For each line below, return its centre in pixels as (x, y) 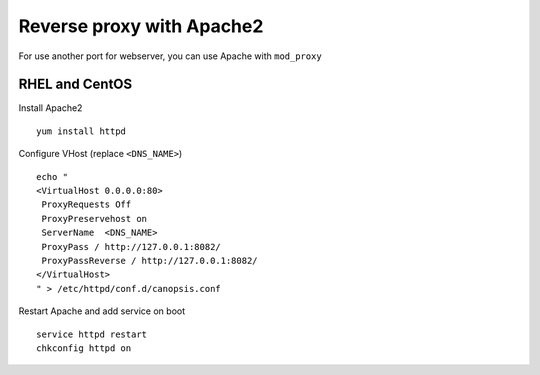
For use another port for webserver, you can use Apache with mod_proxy (170, 56)
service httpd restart (92, 334)
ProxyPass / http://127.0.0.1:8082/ (131, 246)
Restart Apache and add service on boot (102, 311)
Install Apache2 (50, 108)
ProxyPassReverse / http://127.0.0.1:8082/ (150, 260)
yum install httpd (81, 131)
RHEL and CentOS (75, 84)
